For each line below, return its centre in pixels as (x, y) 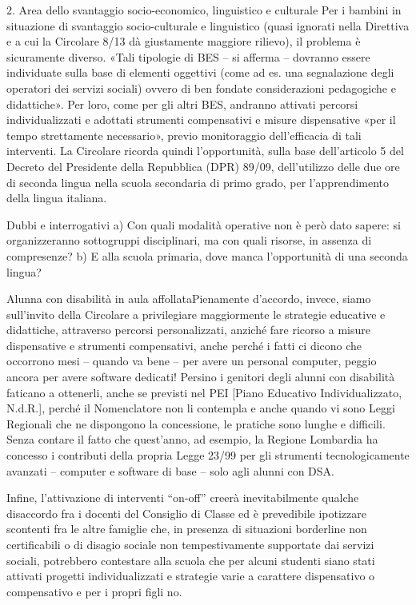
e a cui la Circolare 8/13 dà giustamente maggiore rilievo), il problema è (184, 41)
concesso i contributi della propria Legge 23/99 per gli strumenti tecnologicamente (208, 455)
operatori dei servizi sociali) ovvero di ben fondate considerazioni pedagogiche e (201, 88)
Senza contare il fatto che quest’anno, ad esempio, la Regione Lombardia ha (192, 439)
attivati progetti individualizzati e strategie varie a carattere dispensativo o (191, 576)
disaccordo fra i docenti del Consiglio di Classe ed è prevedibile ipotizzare (187, 513)
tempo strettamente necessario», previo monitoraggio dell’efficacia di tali (184, 135)
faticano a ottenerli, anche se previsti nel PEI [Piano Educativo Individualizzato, (204, 392)
